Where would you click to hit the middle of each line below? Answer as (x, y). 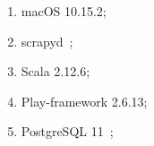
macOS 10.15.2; (64, 11)
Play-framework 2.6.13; (84, 101)
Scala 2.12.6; (56, 71)
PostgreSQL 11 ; (67, 131)
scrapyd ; (47, 41)
